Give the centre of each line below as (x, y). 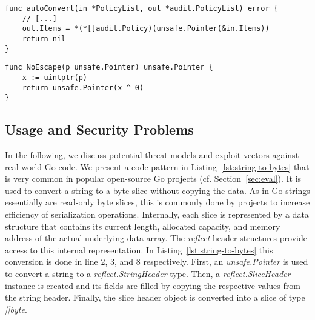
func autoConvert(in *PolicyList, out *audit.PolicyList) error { (142, 8)
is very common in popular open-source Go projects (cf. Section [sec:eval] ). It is (153, 178)
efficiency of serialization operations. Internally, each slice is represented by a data (157, 214)
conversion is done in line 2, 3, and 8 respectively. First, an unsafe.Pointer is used (157, 262)
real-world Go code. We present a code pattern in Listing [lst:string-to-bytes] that (157, 166)
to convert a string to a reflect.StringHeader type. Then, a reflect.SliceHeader (148, 274)
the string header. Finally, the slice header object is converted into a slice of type (155, 297)
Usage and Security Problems (99, 129)
